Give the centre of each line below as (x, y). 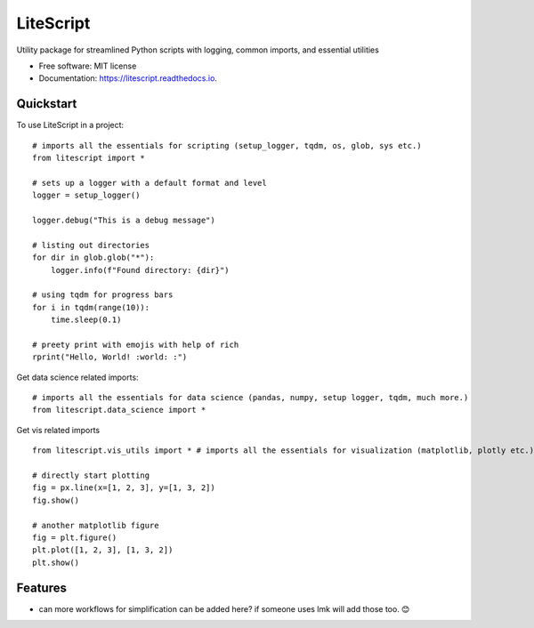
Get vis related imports (58, 430)
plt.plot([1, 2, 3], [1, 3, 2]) (103, 550)
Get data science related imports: (77, 377)
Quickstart (47, 104)
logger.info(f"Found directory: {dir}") (140, 270)
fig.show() (56, 500)
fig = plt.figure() (75, 537)
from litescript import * (89, 158)
